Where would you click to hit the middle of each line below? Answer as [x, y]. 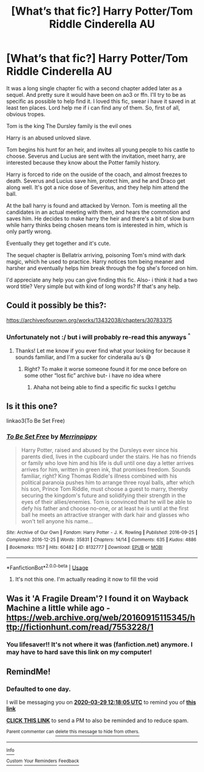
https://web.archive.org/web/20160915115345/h [101, 618]
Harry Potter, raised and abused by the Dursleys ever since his [99, 450]
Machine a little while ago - [58, 608]
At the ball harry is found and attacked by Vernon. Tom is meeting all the [97, 205]
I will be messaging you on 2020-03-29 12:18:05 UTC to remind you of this [101, 703]
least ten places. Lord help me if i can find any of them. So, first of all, [93, 107]
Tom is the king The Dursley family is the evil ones [69, 126]
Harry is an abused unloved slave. [49, 138]
